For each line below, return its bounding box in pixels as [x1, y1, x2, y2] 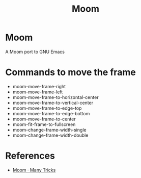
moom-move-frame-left [12, 89, 63, 95]
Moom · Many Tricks [12, 167, 56, 173]
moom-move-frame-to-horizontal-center [12, 94, 99, 100]
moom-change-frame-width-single [12, 126, 87, 133]
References [5, 150, 55, 162]
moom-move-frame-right [12, 83, 66, 89]
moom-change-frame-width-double [12, 132, 89, 138]
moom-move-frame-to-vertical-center [12, 99, 93, 106]
